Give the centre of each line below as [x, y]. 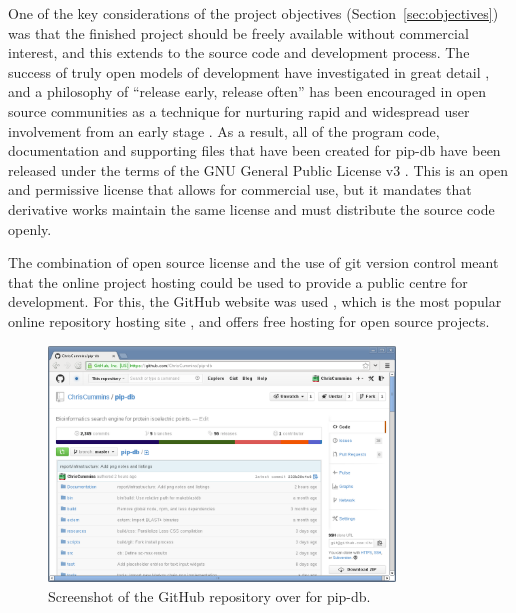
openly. [30, 228]
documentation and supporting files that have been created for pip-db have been [254, 150]
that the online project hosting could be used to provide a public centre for [238, 281]
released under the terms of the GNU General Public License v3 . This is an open [258, 169]
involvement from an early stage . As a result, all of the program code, [224, 130]
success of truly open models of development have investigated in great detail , [249, 71]
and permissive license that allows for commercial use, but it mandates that [240, 189]
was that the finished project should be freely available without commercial [238, 32]
